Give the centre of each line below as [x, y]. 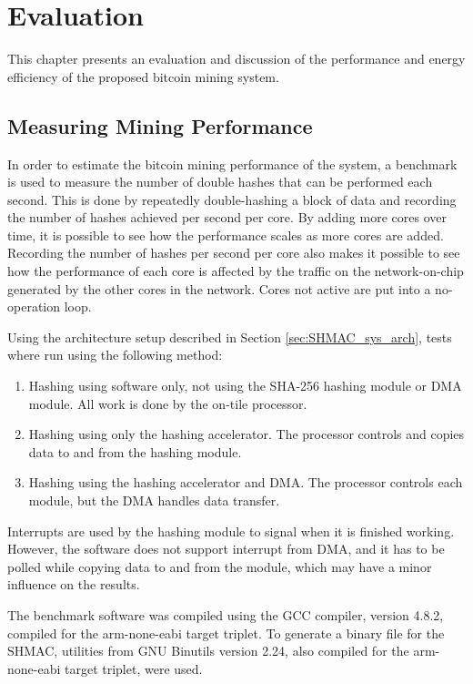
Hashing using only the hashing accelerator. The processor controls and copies [247, 434]
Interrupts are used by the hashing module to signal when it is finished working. [231, 531]
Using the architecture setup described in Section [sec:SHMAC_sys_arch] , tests [230, 337]
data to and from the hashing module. [135, 451]
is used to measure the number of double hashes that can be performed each [220, 182]
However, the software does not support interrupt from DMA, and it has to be [226, 549]
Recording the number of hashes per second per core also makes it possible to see [234, 253]
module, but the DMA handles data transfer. [154, 500]
